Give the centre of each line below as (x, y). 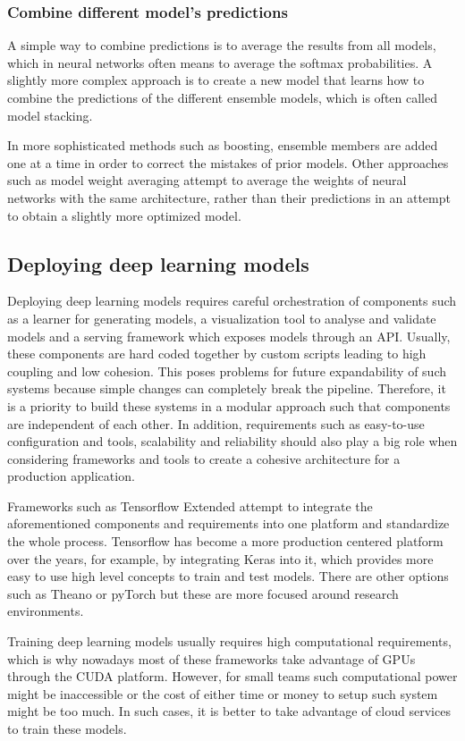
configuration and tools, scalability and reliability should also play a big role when (232, 441)
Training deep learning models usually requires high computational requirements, (229, 641)
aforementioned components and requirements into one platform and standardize (228, 523)
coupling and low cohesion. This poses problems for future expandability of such (227, 370)
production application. (71, 476)
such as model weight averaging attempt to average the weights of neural (207, 180)
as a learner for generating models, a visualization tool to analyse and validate (222, 318)
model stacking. (50, 115)
